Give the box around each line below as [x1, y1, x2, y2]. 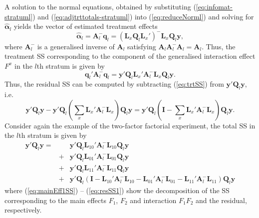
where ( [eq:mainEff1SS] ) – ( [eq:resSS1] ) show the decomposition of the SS [4, 185, 230, 196]
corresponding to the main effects [4, 195, 106, 205]
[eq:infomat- [196, 1, 233, 11]
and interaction [130, 195, 177, 205]
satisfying [127, 41, 156, 51]
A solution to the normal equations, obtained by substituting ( [4, 1, 196, 11]
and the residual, [196, 195, 247, 205]
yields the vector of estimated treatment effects [13, 21, 158, 31]
